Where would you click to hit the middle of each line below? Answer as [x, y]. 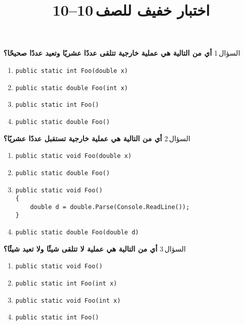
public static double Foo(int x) [72, 88]
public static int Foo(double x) [72, 71]
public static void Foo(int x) [68, 300]
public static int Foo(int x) [66, 284]
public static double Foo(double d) [77, 233]
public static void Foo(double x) [73, 156]
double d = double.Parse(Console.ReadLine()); [110, 207]
